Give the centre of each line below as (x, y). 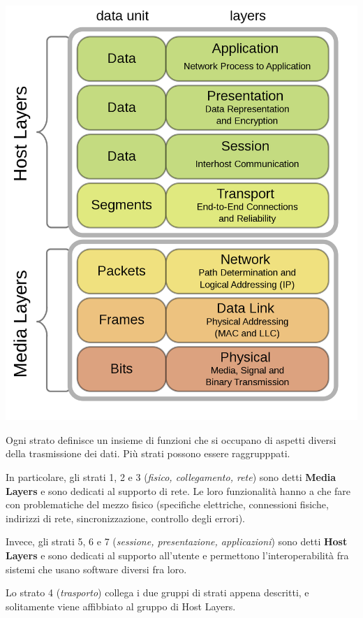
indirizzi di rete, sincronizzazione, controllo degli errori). (125, 518)
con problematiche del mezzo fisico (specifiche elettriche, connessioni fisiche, (167, 504)
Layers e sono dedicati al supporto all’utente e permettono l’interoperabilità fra (177, 555)
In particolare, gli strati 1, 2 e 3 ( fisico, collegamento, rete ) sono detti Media (171, 476)
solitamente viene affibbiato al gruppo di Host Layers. (121, 606)
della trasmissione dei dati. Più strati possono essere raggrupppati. (148, 453)
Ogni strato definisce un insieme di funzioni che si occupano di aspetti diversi (171, 439)
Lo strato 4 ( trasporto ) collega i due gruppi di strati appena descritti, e (157, 592)
